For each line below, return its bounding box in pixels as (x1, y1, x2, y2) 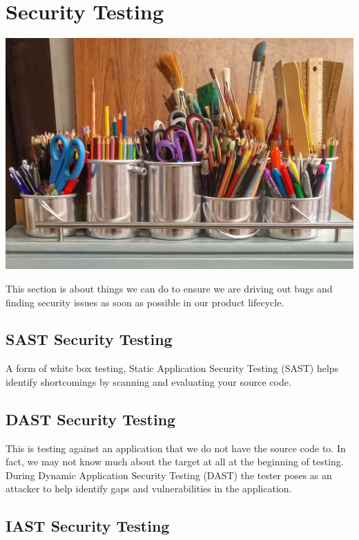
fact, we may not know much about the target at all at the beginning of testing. (6, 454, 344, 469)
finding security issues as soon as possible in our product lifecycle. (6, 295, 284, 309)
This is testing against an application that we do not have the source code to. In (6, 440, 346, 455)
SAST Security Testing (6, 328, 173, 350)
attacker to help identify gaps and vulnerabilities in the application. (6, 481, 292, 496)
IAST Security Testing (6, 515, 170, 537)
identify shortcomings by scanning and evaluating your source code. (6, 374, 291, 389)
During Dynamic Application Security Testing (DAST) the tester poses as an (6, 467, 332, 482)
